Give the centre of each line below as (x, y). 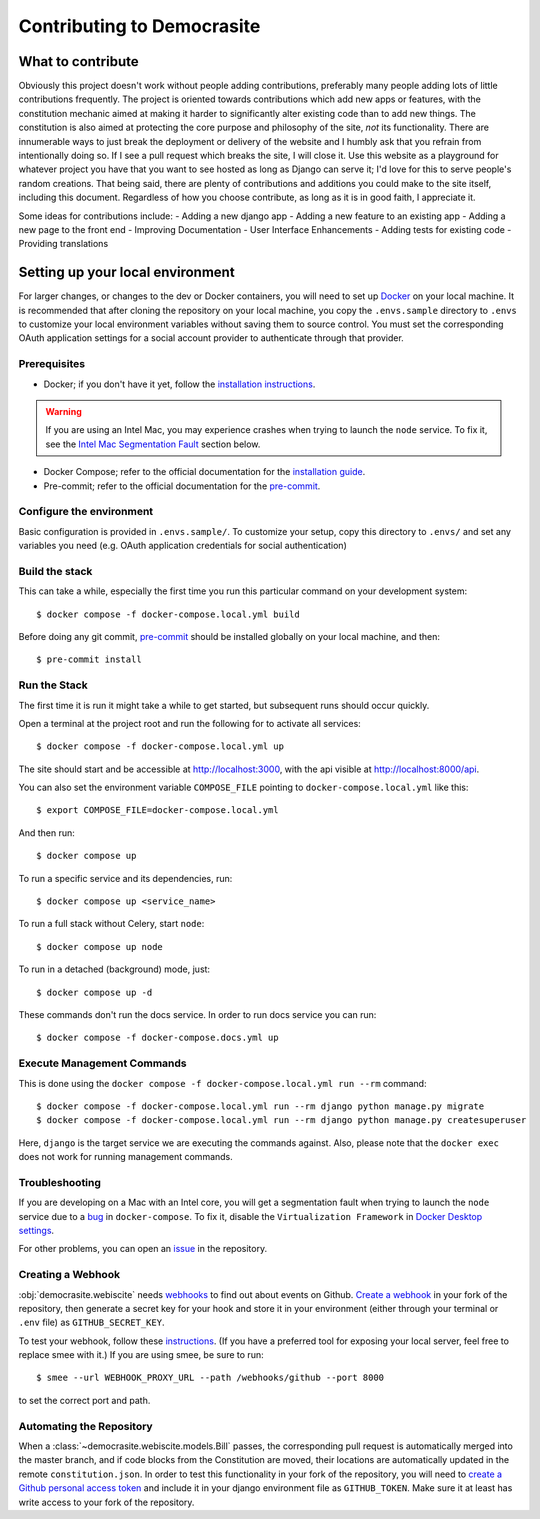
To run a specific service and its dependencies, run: (125, 878)
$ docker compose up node (100, 946)
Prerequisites (51, 364)
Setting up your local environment (126, 272)
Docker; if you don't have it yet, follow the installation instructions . (179, 384)
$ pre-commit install (89, 659)
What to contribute (78, 61)
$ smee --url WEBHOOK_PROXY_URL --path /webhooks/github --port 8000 (210, 1378)
